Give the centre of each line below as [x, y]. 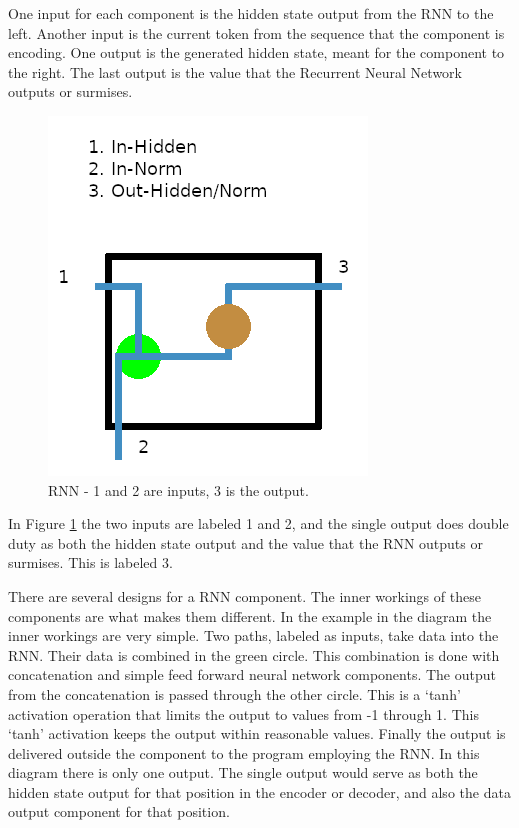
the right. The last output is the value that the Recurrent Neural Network [235, 71]
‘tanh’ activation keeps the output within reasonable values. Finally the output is [257, 733]
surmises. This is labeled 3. [90, 562]
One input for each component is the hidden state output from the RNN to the [251, 13]
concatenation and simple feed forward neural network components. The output [252, 674]
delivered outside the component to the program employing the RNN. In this [244, 752]
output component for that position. [119, 811]
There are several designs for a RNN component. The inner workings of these [244, 595]
